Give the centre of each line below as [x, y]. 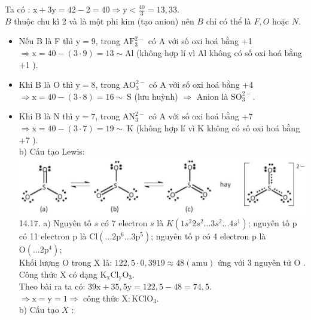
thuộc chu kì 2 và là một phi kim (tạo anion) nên [104, 21]
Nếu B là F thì [46, 41]
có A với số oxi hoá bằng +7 [201, 116]
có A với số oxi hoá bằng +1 [200, 41]
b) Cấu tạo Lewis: [52, 151]
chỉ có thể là [228, 21]
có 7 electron [124, 223]
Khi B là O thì [46, 84]
